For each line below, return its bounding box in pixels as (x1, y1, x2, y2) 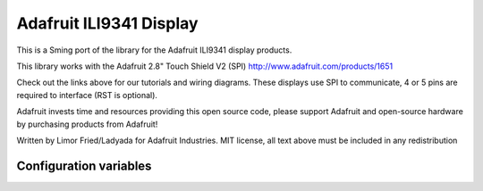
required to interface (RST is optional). (16, 89, 158, 100)
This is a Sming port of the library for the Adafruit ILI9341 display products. (16, 45, 292, 55)
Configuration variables (16, 158, 152, 173)
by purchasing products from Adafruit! (16, 119, 158, 129)
